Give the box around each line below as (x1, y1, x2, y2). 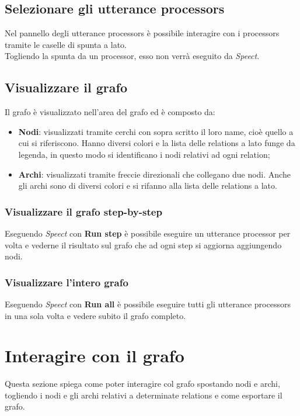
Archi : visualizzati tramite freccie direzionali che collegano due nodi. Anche (18, 168, 291, 180)
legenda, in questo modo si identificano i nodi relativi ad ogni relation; (18, 148, 270, 160)
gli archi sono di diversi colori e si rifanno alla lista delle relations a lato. (18, 179, 277, 192)
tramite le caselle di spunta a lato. (5, 38, 127, 50)
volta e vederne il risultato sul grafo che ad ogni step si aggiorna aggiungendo (5, 238, 282, 251)
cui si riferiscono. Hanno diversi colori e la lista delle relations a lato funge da (18, 137, 295, 149)
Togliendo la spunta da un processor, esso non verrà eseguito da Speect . (5, 50, 260, 62)
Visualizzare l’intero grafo (5, 275, 128, 289)
